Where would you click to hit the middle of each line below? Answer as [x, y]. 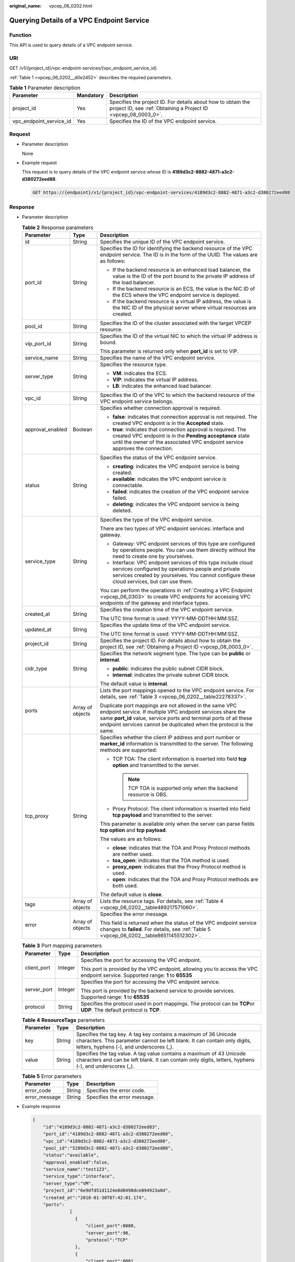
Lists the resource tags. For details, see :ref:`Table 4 [162, 901]
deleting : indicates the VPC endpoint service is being [176, 504]
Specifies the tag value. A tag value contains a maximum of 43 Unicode [161, 1054]
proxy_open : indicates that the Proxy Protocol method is [179, 867]
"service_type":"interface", [79, 1176]
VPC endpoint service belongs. [137, 401]
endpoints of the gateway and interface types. [155, 603]
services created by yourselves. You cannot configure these [184, 575]
